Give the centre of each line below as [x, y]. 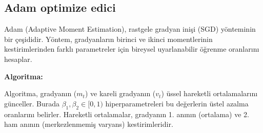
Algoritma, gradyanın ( [41, 93]
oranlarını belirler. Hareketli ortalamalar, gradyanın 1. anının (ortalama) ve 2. [127, 114]
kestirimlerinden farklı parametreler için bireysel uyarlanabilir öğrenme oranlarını [132, 49]
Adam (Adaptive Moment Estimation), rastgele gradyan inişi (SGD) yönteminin [130, 29]
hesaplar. [18, 59]
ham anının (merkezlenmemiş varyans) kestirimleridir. [89, 124]
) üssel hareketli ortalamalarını [209, 93]
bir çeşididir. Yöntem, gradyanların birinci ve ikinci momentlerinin [108, 39]
